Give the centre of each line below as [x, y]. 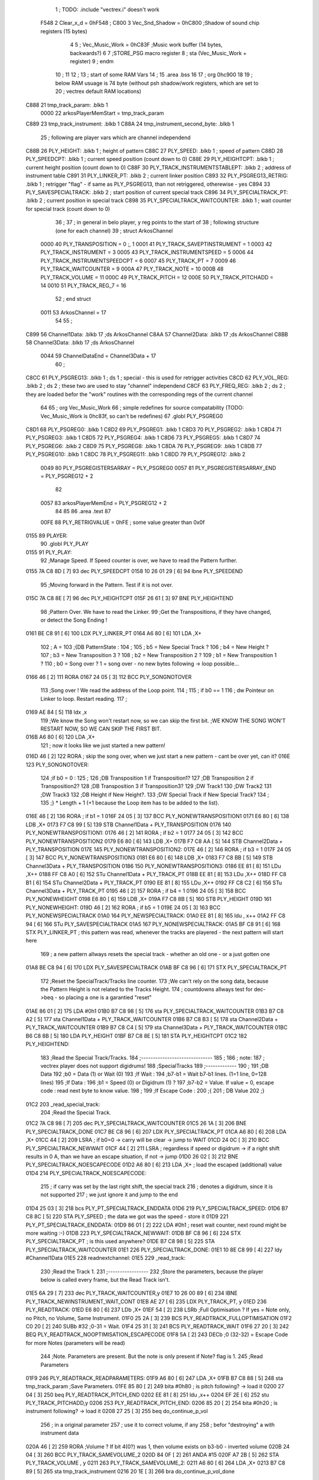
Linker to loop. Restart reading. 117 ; [84, 699]
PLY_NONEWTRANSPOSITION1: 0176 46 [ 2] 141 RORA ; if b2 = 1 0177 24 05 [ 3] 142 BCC [134, 833]
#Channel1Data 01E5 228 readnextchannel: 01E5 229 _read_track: [106, 1258]
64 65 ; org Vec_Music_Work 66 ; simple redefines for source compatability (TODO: [142, 408]
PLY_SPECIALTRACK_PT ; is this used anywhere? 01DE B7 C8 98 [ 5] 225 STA [120, 1241]
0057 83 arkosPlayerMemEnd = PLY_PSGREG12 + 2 [104, 503]
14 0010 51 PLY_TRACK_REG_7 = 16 [83, 285]
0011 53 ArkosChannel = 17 [73, 312]
